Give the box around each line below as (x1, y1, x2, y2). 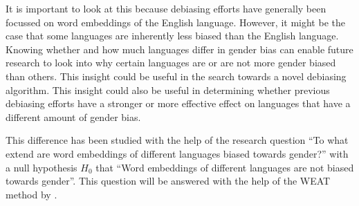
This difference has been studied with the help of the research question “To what (6, 133, 349, 147)
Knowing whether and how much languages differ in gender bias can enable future (6, 41, 353, 56)
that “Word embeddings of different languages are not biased (95, 160, 354, 174)
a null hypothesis (6, 160, 77, 174)
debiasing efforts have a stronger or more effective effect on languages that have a (6, 96, 351, 111)
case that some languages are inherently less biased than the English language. (6, 28, 339, 43)
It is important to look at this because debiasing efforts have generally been (6, 1, 326, 15)
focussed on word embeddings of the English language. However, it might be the (6, 15, 345, 29)
